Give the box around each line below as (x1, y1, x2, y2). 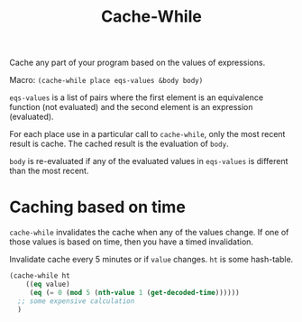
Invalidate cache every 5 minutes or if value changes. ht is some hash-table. (9, 254, 294, 265)
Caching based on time (9, 197, 187, 217)
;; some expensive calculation (17, 296, 135, 306)
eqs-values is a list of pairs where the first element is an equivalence (9, 92, 264, 103)
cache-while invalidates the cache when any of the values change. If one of (9, 227, 289, 238)
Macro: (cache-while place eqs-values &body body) (9, 75, 204, 86)
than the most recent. (9, 165, 89, 177)
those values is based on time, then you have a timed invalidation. (9, 236, 254, 247)
